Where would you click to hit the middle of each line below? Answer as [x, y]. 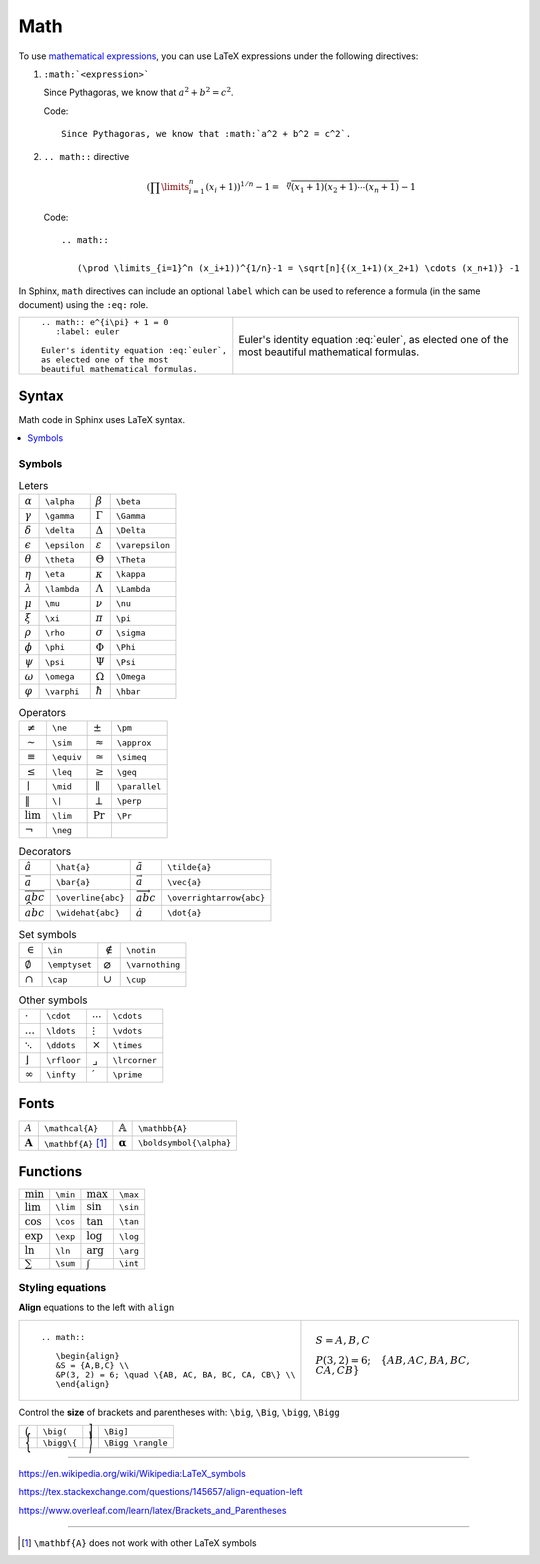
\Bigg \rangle [136, 1442]
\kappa [130, 574]
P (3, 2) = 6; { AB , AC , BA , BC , [392, 1360]
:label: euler [87, 331]
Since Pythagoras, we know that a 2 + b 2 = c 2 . [138, 92]
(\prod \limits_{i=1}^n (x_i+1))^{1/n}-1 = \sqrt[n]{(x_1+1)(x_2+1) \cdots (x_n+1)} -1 [298, 268]
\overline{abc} [90, 897]
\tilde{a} [189, 866]
